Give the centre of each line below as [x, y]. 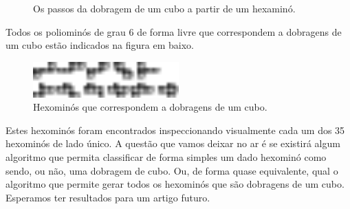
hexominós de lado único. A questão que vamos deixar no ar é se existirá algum [173, 143]
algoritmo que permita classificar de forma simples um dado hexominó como [166, 157]
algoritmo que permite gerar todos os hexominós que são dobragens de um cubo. [175, 184]
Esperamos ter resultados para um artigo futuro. [108, 197]
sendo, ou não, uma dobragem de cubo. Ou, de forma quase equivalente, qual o [172, 170]
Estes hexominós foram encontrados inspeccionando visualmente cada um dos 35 [175, 130]
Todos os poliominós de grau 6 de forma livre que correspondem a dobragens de [174, 31]
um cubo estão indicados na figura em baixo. [100, 45]
